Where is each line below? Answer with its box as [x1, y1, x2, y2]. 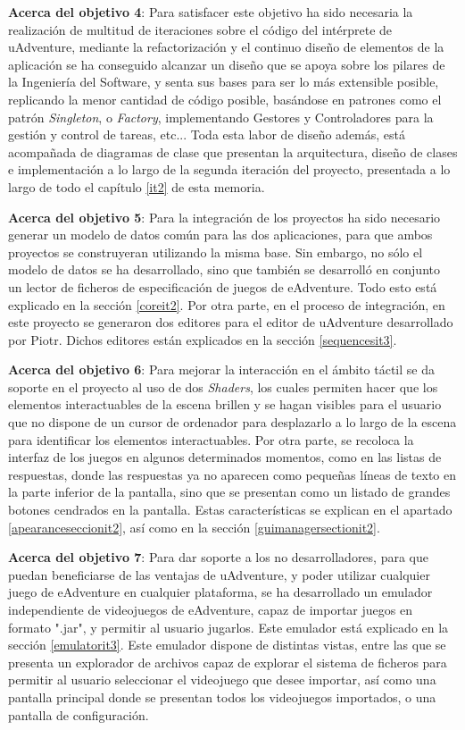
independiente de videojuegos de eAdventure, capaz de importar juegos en [8, 600, 412, 618]
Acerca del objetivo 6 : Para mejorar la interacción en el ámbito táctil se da [8, 360, 435, 379]
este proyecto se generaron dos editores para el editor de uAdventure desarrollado [8, 313, 453, 331]
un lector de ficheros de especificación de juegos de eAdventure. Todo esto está [8, 277, 437, 296]
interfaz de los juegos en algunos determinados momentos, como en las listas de [8, 448, 442, 466]
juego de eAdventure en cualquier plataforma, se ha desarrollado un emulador [8, 583, 433, 601]
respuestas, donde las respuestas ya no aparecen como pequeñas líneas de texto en [8, 465, 457, 483]
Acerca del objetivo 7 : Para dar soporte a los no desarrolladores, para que [8, 548, 428, 566]
